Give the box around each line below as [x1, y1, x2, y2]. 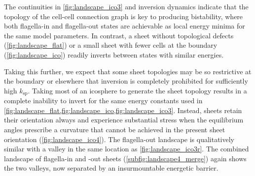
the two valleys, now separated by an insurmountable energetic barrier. [4, 163, 219, 173]
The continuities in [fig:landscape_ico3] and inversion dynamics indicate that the [4, 1, 249, 11]
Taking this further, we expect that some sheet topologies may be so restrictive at [4, 66, 252, 76]
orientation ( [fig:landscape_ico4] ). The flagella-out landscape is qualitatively [4, 134, 234, 144]
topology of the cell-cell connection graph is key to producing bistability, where [4, 11, 243, 21]
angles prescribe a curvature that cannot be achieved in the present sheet [4, 124, 225, 134]
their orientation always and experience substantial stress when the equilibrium [4, 115, 244, 125]
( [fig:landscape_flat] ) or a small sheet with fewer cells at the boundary [4, 40, 218, 50]
